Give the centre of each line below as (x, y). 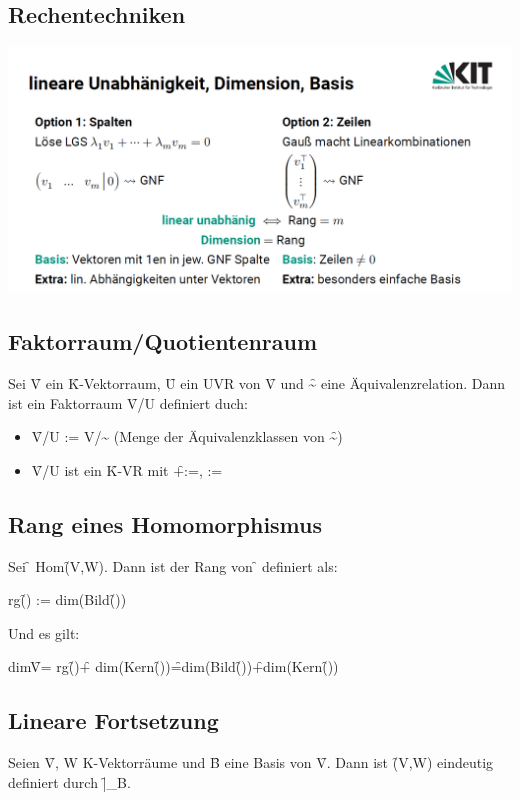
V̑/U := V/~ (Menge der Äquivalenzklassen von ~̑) (187, 436)
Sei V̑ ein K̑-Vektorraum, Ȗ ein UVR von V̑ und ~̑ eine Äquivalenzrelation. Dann (257, 383)
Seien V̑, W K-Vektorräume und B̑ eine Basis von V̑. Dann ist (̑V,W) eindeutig (251, 762)
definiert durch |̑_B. (69, 781)
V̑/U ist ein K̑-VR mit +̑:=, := (127, 469)
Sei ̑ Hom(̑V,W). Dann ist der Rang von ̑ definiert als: (173, 565)
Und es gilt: (44, 632)
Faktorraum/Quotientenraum (163, 341)
